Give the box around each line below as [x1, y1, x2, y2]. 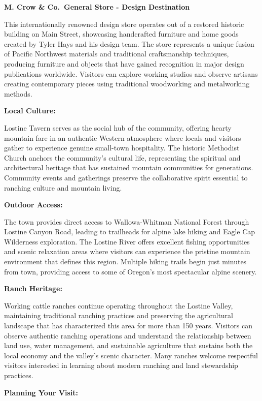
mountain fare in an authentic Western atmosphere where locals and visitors [4, 132, 241, 143]
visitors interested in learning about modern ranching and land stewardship [4, 360, 238, 371]
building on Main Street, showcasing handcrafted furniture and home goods [4, 28, 239, 39]
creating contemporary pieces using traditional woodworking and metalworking [4, 78, 250, 89]
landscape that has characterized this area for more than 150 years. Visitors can [4, 320, 252, 331]
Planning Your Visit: [4, 387, 79, 397]
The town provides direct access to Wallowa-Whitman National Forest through [4, 216, 249, 227]
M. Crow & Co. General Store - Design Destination [4, 2, 190, 12]
